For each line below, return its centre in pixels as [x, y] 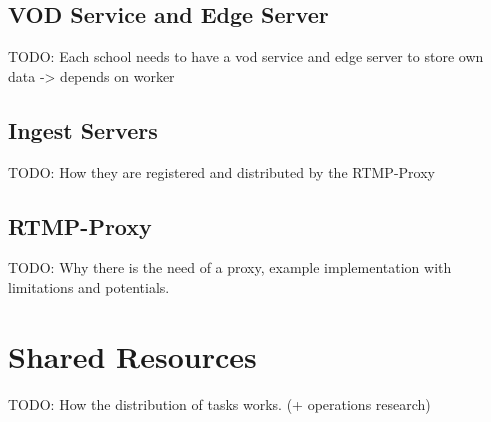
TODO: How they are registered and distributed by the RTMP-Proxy [221, 171]
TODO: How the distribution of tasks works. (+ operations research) [219, 403]
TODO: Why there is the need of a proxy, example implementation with [230, 267]
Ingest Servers [83, 129]
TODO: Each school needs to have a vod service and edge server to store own [246, 56]
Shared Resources [132, 355]
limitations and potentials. [89, 286]
